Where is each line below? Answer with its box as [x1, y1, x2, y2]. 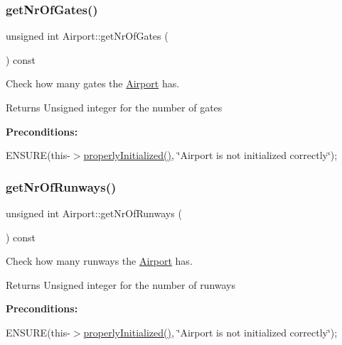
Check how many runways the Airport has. [6, 253, 193, 268]
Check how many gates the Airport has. [6, 76, 180, 91]
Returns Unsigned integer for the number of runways [6, 277, 236, 292]
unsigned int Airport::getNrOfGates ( [6, 28, 169, 43]
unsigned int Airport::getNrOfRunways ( [6, 206, 182, 220]
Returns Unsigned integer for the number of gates [6, 100, 223, 114]
